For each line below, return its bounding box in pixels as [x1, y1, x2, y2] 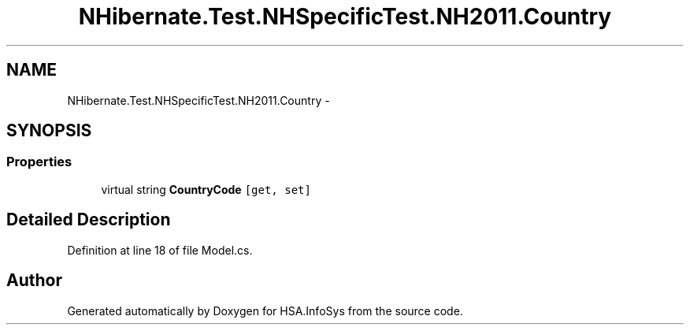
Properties [6, 154, 72, 170]
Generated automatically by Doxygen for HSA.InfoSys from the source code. [67, 303, 463, 318]
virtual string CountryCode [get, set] [101, 182, 311, 196]
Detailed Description [6, 210, 171, 230]
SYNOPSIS [6, 121, 92, 141]
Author [6, 270, 62, 291]
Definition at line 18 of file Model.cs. [67, 243, 253, 257]
